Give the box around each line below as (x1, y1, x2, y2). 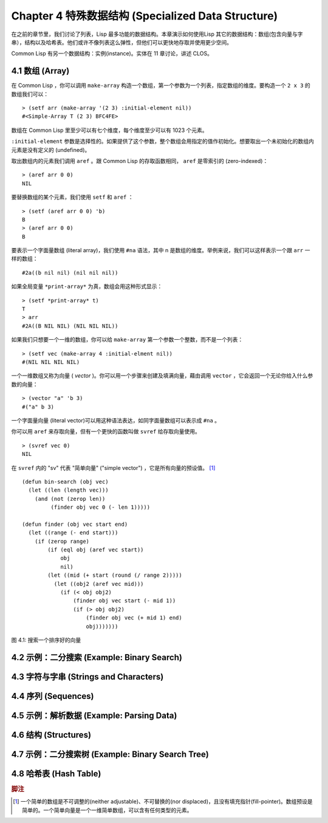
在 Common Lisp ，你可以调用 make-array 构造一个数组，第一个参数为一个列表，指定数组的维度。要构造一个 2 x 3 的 (11, 82, 311, 89)
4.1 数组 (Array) (11, 66, 70, 76)
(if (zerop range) (34, 538, 90, 545)
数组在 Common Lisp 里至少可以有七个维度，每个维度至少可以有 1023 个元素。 (11, 126, 208, 134)
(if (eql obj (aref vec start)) (47, 546, 144, 553)
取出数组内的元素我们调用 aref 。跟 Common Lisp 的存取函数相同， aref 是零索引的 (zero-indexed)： (11, 157, 268, 164)
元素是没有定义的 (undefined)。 (11, 146, 91, 153)
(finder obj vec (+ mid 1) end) (86, 615, 182, 621)
